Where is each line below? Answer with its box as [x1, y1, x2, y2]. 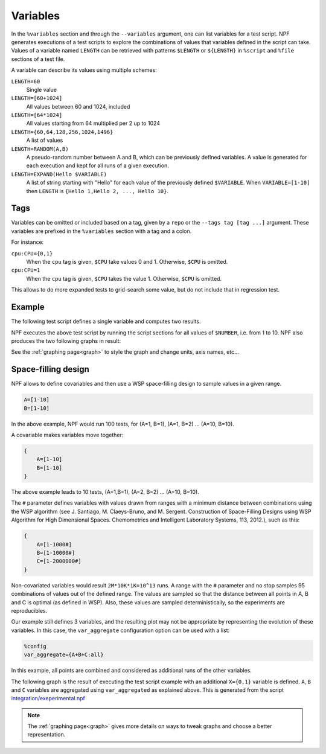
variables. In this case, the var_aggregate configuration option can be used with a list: [11, 627, 230, 634]
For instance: [11, 238, 44, 246]
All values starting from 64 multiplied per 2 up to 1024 [26, 120, 160, 127]
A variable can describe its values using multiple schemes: [11, 66, 157, 74]
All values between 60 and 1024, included [26, 103, 130, 110]
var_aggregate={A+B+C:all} [24, 651, 104, 658]
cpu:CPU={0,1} [11, 250, 53, 257]
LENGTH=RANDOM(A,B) [11, 145, 69, 152]
